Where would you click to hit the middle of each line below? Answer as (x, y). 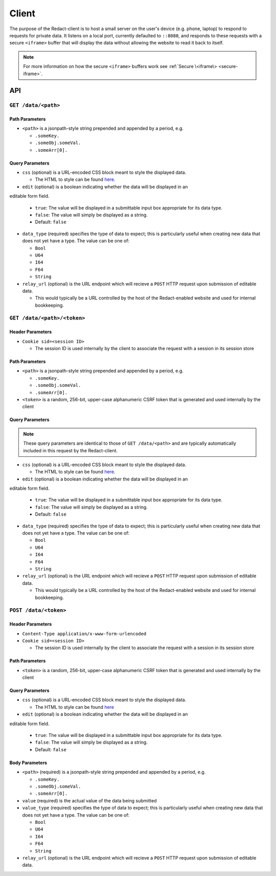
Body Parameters (28, 763)
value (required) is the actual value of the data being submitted (89, 800)
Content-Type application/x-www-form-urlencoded (84, 633)
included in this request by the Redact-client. (70, 450)
